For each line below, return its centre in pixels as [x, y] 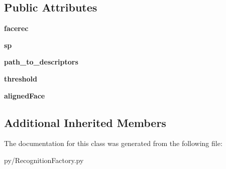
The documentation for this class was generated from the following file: [113, 143]
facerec [16, 28]
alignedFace [25, 95]
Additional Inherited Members [85, 122]
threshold [21, 78]
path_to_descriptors [41, 62]
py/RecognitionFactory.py [44, 160]
